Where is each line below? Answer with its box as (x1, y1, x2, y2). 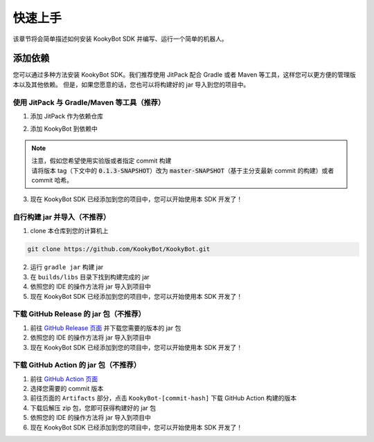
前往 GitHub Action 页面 (30, 374, 98, 383)
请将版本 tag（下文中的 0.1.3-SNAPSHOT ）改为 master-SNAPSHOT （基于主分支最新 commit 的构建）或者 (31, 166, 335, 174)
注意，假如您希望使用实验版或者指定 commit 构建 (31, 156, 172, 165)
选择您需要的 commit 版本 (30, 385, 104, 393)
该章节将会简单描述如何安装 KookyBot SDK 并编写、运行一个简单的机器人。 (12, 35, 228, 43)
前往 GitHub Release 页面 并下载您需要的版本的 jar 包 (30, 324, 181, 332)
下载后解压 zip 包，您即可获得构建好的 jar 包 (30, 403, 156, 412)
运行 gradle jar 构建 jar (30, 263, 104, 271)
